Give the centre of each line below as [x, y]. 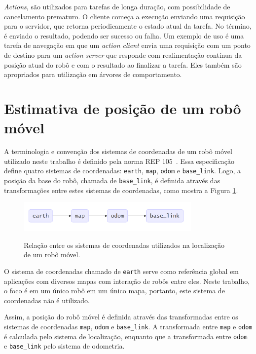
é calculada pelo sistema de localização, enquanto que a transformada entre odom [126, 336]
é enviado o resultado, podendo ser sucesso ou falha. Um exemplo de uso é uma [124, 35]
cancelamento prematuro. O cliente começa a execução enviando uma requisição [125, 16]
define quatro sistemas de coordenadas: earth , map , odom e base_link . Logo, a [122, 171]
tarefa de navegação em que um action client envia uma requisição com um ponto [127, 45]
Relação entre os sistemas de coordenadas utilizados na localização [124, 245]
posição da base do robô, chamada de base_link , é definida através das [112, 180]
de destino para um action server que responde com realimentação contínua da [123, 55]
